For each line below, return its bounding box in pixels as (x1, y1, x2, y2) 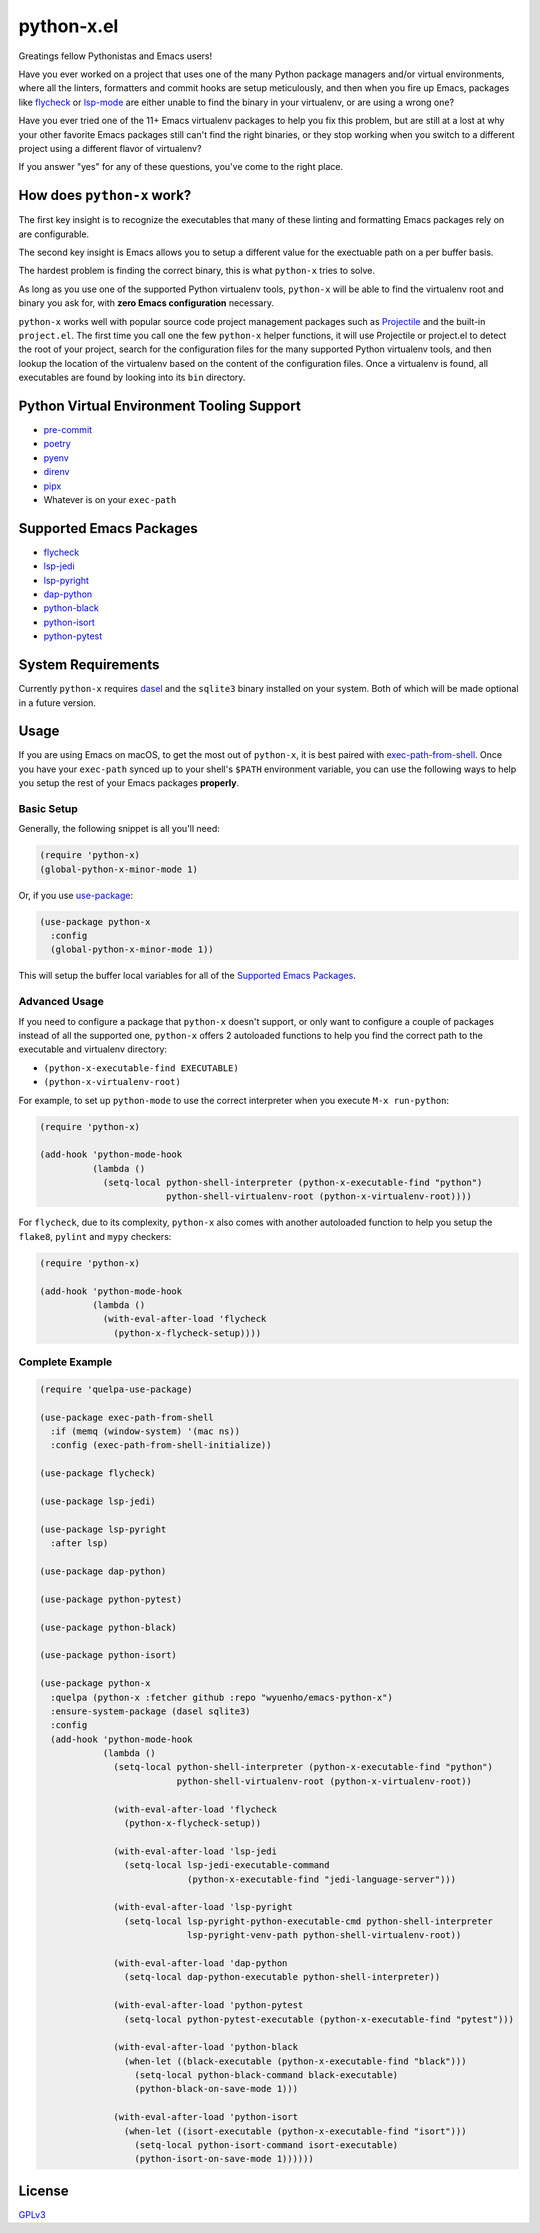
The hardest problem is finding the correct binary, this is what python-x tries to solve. (18, 265, 375, 277)
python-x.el (18, 15, 119, 37)
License (18, 2182, 69, 2199)
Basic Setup (18, 801, 79, 815)
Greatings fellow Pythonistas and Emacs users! (18, 50, 213, 62)
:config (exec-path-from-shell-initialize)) (50, 1440, 272, 1451)
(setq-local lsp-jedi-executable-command (123, 1860, 330, 1871)
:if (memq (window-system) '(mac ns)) (50, 1426, 240, 1437)
